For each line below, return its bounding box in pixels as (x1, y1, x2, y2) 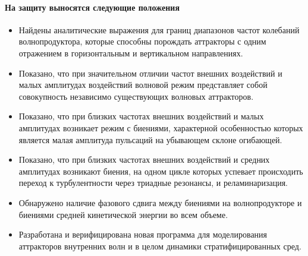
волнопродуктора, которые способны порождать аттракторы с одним (18, 35, 266, 48)
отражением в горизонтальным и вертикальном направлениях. (18, 46, 243, 59)
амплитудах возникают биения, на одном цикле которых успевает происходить (18, 165, 303, 177)
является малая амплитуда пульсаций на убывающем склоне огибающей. (18, 133, 282, 146)
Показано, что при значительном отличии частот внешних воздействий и (18, 67, 282, 79)
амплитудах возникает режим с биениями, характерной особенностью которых (18, 121, 303, 134)
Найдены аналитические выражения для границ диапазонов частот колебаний (18, 23, 300, 36)
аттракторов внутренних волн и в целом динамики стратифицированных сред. (18, 239, 301, 252)
